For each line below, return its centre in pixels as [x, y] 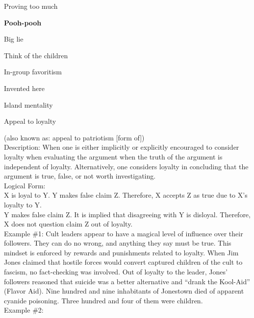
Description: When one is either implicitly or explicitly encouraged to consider [122, 147]
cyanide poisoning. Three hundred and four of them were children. [103, 300]
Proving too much [31, 6]
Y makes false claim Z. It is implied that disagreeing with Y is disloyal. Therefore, [127, 214]
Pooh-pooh [23, 22]
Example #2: [24, 310]
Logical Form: [25, 185]
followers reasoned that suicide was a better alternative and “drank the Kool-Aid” [127, 281]
